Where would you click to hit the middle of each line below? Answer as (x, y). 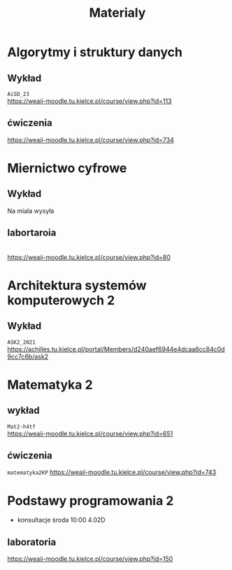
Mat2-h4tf (22, 426)
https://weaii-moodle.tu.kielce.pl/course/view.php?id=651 (90, 433)
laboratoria (32, 542)
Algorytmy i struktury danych (95, 52)
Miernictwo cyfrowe (67, 168)
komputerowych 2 (61, 300)
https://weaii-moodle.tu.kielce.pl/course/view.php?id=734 (91, 140)
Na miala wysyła (31, 211)
